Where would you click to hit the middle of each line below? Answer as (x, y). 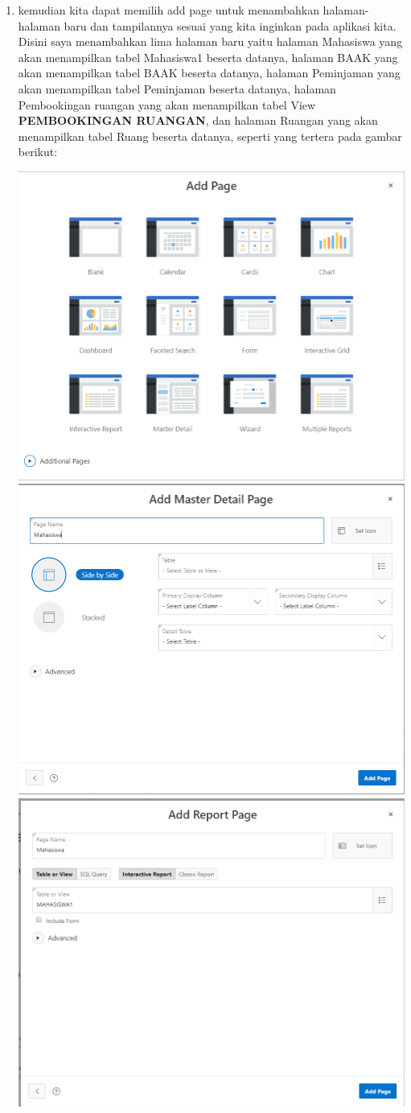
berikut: (38, 152)
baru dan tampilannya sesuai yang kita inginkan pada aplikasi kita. (230, 25)
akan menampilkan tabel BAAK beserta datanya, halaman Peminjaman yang (209, 73)
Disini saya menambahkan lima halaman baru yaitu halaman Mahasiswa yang (210, 41)
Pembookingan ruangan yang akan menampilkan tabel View (167, 104)
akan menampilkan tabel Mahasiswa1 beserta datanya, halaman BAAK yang (208, 57)
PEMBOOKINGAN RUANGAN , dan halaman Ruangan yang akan (198, 120)
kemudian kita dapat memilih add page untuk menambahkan (169, 10)
